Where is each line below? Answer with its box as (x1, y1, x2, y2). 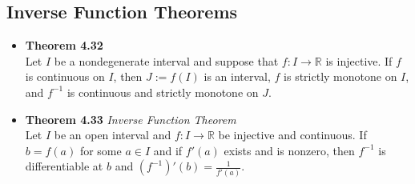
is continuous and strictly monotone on (66, 83, 259, 100)
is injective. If (325, 52, 393, 69)
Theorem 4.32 (25, 37, 103, 54)
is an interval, (203, 68, 271, 85)
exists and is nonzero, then (224, 142, 355, 158)
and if (153, 142, 183, 158)
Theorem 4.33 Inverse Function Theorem (25, 110, 236, 127)
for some (79, 142, 122, 158)
